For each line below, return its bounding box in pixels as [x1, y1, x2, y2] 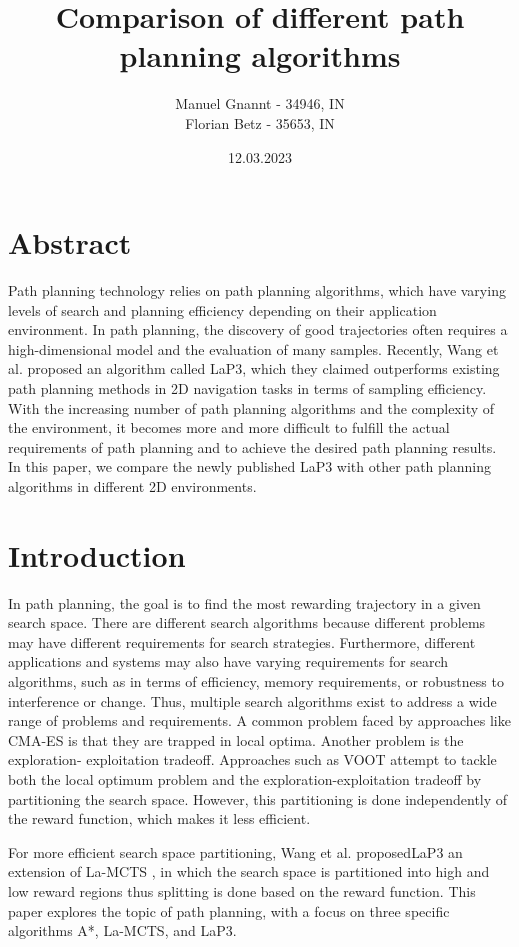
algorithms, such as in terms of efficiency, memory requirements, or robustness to [8, 671, 504, 692]
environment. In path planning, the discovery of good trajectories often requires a [8, 319, 508, 340]
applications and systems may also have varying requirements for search [8, 651, 449, 672]
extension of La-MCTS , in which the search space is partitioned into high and [8, 861, 490, 882]
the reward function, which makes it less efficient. [8, 808, 311, 829]
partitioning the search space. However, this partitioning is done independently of [8, 788, 508, 809]
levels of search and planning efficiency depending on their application [8, 299, 437, 320]
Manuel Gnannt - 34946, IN [175, 93, 345, 114]
